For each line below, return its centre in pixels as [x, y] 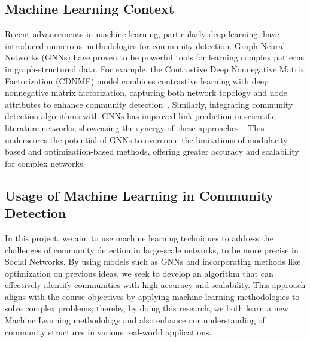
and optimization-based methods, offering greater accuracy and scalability [163, 151]
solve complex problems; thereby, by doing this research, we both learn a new [147, 308]
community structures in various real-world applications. [108, 332]
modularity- [269, 139]
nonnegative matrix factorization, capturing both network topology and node [146, 93]
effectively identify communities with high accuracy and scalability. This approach [155, 285]
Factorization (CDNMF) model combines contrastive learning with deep [137, 81]
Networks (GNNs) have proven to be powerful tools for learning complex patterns [154, 57]
